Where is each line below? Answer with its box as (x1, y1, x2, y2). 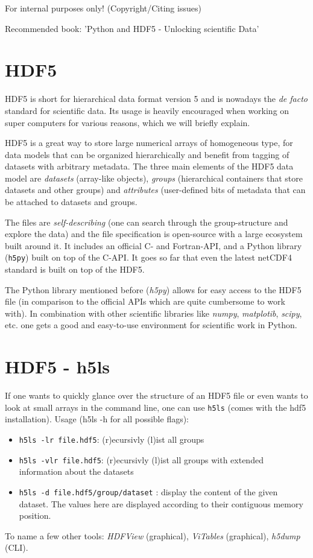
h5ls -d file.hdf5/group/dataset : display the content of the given (19, 485, 278, 498)
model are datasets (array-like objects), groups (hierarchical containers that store (5, 171, 303, 184)
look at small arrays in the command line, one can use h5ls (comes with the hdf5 (5, 401, 306, 413)
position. (19, 509, 51, 522)
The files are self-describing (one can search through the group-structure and (5, 215, 288, 228)
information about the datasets (19, 465, 134, 478)
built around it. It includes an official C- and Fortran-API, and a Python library (5, 239, 302, 252)
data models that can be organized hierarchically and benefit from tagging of (5, 148, 289, 160)
